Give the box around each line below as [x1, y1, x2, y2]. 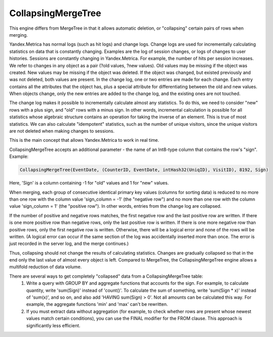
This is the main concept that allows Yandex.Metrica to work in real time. [9, 137, 160, 143]
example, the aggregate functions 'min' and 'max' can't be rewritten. [26, 301, 168, 307]
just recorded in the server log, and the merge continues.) [9, 240, 129, 246]
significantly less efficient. [26, 322, 80, 328]
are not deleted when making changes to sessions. [9, 128, 115, 134]
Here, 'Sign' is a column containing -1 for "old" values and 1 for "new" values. [9, 180, 169, 186]
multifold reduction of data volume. [9, 264, 82, 270]
